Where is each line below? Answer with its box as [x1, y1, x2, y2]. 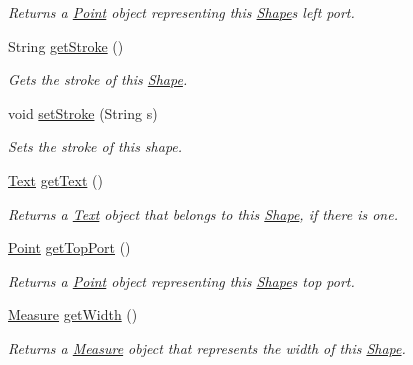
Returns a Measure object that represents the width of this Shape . [8, 337, 406, 358]
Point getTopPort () [8, 237, 131, 258]
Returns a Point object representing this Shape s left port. [8, 2, 355, 22]
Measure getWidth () [8, 304, 138, 325]
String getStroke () [8, 35, 124, 56]
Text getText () [8, 169, 103, 190]
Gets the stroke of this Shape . [8, 69, 188, 90]
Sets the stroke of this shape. [8, 136, 183, 157]
